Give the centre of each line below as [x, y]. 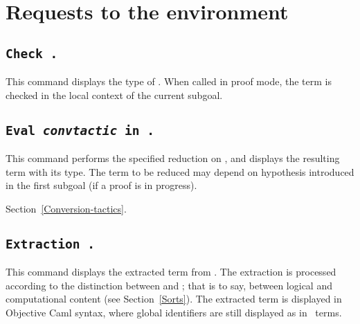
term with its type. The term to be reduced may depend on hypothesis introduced [180, 171]
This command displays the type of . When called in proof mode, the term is [169, 81]
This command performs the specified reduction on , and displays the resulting [173, 158]
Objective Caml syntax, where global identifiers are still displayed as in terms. [174, 313]
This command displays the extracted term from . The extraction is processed [171, 272]
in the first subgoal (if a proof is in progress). [101, 185]
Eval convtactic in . [80, 130]
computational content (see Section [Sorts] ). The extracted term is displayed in [174, 299]
